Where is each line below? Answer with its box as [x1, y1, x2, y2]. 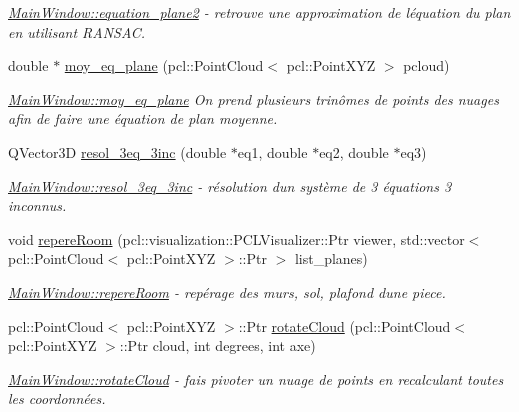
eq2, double [319, 141, 389, 162]
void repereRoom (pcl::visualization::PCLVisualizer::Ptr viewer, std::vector [8, 228, 465, 249]
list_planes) [294, 248, 368, 269]
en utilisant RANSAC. [8, 21, 145, 42]
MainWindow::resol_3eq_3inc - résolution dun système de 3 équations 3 [8, 175, 452, 196]
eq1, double [237, 141, 308, 162]
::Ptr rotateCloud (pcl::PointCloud [238, 315, 451, 336]
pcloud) [403, 55, 450, 76]
